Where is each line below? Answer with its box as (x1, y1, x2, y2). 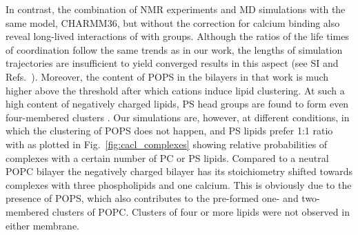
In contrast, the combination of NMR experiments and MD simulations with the (6, 2, 346, 16)
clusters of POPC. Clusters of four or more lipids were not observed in (52, 204, 350, 218)
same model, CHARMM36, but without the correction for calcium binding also (6, 15, 340, 30)
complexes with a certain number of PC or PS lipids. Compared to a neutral (6, 150, 329, 165)
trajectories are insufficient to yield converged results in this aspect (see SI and (6, 56, 339, 70)
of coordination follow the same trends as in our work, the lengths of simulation (6, 42, 343, 57)
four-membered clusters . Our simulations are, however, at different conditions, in (6, 110, 350, 124)
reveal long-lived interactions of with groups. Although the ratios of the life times (6, 29, 349, 43)
